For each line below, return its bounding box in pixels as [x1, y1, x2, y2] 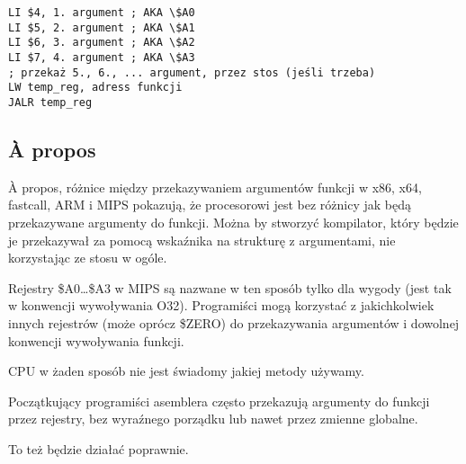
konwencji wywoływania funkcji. [8, 331, 184, 350]
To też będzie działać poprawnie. [8, 439, 189, 458]
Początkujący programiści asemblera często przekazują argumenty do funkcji [8, 391, 430, 410]
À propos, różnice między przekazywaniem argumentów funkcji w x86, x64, [8, 177, 422, 196]
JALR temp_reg [8, 95, 93, 109]
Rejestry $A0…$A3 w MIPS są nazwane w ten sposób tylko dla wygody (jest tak [8, 278, 452, 297]
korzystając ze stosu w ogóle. [8, 248, 167, 267]
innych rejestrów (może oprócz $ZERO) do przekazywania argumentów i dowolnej [8, 313, 460, 332]
